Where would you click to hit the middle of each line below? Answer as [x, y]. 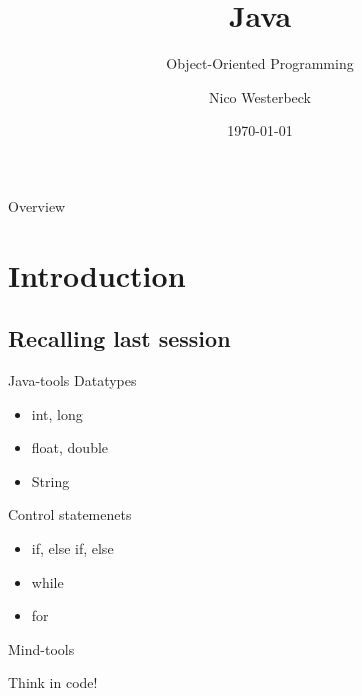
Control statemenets [70, 514]
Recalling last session [119, 338]
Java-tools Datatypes [72, 380]
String [50, 480]
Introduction [97, 274]
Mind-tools [41, 648]
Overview [37, 205]
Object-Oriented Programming [260, 63]
